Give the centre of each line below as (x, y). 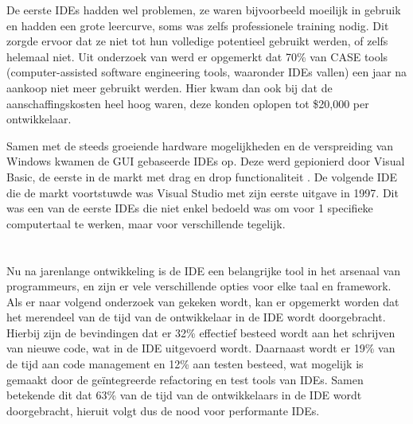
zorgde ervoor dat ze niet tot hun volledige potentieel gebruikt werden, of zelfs (197, 41)
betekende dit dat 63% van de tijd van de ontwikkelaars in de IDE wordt (184, 395)
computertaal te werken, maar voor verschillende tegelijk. (146, 223)
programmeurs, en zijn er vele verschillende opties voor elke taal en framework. (199, 286)
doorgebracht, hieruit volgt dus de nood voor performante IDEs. (163, 410)
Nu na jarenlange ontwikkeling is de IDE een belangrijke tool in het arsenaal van (203, 270)
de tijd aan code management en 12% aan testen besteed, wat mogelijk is (185, 364)
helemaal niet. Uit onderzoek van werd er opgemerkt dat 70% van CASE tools (197, 56)
